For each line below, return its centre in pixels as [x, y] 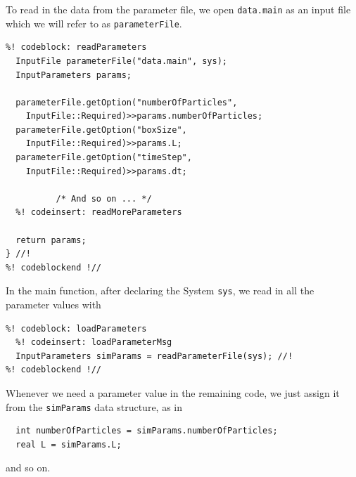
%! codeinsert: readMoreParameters [99, 213]
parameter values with [53, 305]
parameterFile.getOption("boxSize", [101, 130]
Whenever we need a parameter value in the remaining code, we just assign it [173, 393]
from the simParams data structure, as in [94, 406]
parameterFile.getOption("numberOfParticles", [127, 102]
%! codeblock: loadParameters [76, 328]
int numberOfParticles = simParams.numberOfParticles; [147, 431]
